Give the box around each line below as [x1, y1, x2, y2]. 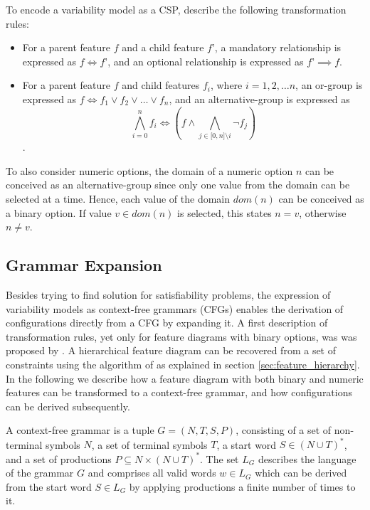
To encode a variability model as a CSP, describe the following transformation [6, 2, 347, 16]
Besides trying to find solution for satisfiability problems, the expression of [6, 287, 331, 302]
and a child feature [122, 40, 204, 55]
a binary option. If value [6, 205, 112, 220]
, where [210, 78, 243, 92]
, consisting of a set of [236, 423, 332, 437]
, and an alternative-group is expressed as [169, 91, 350, 106]
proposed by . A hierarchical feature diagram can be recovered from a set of [6, 343, 337, 358]
